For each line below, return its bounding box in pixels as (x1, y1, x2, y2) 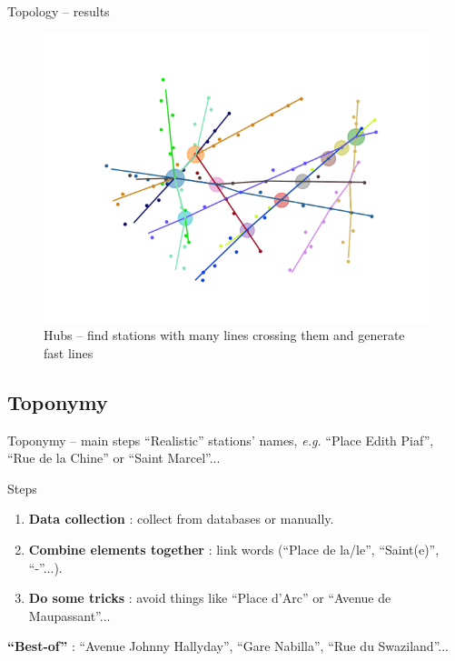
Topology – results (7, 2, 110, 20)
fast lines (44, 343, 94, 362)
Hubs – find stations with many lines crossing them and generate (44, 325, 405, 345)
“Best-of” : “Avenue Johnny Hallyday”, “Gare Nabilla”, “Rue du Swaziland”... (7, 636, 449, 656)
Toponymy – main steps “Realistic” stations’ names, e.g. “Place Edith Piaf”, (7, 430, 434, 449)
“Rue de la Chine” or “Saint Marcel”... (7, 448, 221, 467)
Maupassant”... (28, 606, 111, 625)
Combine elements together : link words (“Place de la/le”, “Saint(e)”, (28, 539, 440, 558)
